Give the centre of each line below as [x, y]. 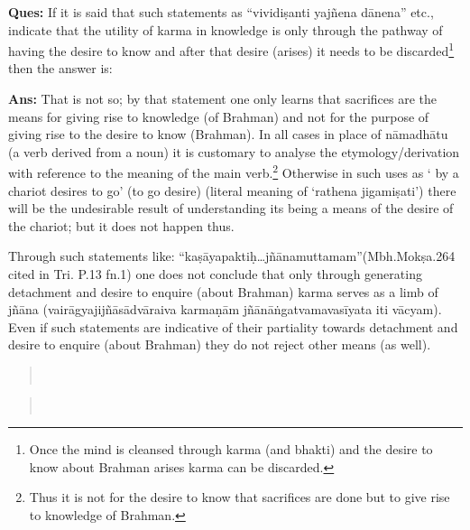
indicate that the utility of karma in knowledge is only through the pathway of [226, 29]
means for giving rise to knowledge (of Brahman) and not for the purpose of [219, 116]
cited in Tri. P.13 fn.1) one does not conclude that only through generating [215, 274]
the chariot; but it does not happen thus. [121, 225]
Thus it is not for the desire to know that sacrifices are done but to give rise [240, 497]
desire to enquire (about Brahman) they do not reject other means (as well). [220, 344]
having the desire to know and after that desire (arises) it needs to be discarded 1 [231, 49]
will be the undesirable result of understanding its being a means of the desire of [231, 208]
